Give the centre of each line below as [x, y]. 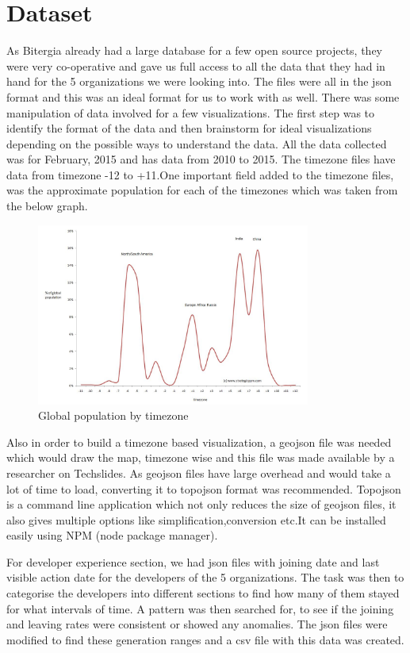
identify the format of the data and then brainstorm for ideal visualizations [189, 128]
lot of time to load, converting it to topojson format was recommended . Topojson [204, 488]
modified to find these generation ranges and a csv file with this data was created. [205, 639]
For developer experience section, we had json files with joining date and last [193, 561]
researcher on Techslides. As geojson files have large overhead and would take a [199, 472]
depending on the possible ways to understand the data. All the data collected [197, 143]
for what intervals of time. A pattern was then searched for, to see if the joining [200, 608]
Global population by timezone [113, 415]
